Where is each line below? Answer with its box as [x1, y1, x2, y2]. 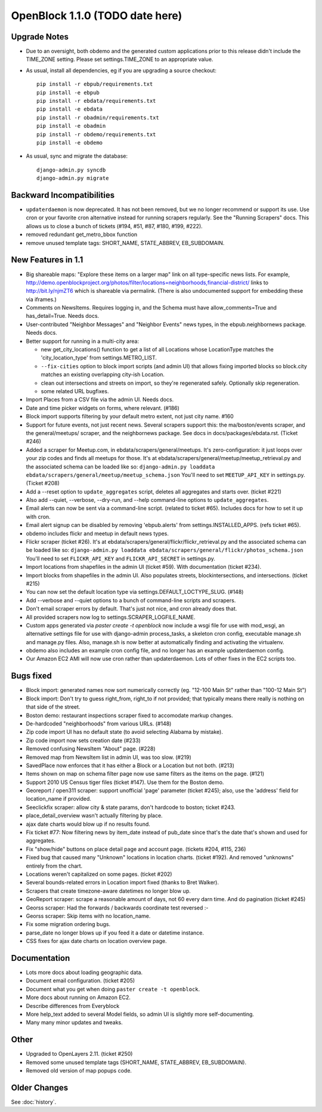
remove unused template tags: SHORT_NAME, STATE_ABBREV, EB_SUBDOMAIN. [26, 239, 225, 246]
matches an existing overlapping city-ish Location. [41, 371, 165, 378]
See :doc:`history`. [11, 1098, 57, 1105]
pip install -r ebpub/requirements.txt [36, 81, 153, 88]
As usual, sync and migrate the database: [26, 152, 128, 160]
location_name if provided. [26, 795, 92, 802]
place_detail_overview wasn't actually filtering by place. [26, 812, 163, 819]
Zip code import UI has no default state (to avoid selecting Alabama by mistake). [26, 728, 223, 736]
